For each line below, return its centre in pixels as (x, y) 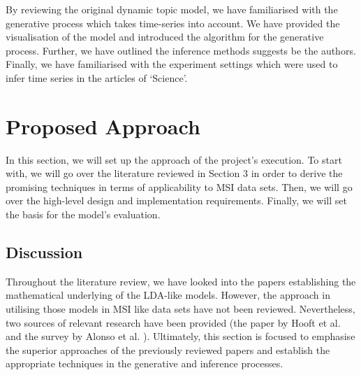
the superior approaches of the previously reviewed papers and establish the (168, 349)
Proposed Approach (103, 126)
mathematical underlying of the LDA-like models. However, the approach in (168, 295)
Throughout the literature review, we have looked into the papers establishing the (181, 281)
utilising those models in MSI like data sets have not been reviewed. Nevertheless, (180, 309)
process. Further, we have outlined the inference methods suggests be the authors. (181, 50)
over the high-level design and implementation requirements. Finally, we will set (176, 200)
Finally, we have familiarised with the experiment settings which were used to (172, 64)
